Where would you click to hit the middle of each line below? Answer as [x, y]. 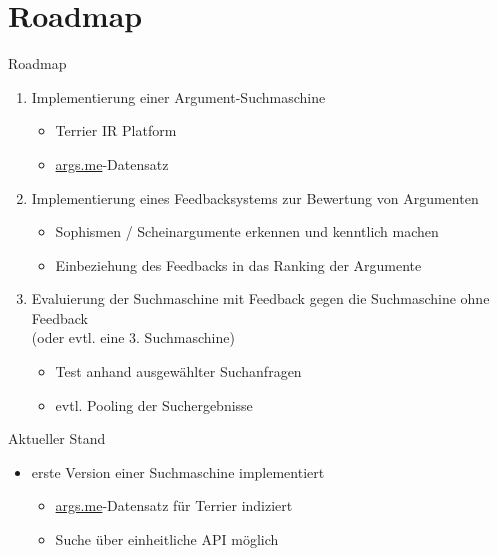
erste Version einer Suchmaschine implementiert [178, 471]
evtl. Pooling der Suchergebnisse [154, 404]
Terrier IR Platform [116, 130]
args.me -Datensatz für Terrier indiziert [174, 505]
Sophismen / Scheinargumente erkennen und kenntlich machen [247, 231]
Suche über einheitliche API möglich [167, 539]
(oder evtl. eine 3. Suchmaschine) [133, 337]
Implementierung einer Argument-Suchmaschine [178, 96]
